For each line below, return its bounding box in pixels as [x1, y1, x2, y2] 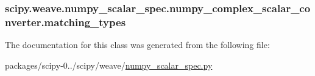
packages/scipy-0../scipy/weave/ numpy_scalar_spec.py [5, 58, 213, 71]
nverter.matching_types [5, 14, 126, 29]
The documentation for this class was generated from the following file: [5, 38, 270, 51]
